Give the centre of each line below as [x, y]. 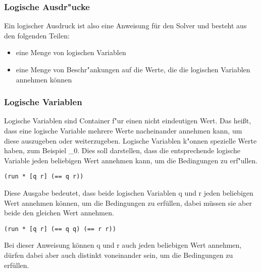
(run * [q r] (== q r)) [44, 177]
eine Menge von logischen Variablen [71, 52]
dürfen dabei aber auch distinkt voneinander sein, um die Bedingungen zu [119, 255]
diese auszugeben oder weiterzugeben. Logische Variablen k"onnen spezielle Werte [130, 140]
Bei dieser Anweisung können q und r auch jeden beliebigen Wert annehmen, [123, 245]
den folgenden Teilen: [37, 35]
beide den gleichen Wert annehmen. [59, 213]
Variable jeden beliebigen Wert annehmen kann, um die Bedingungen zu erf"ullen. [131, 160]
